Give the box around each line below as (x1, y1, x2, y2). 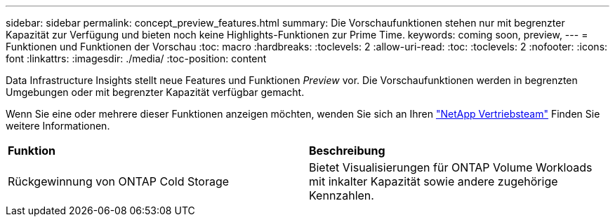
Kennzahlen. (309, 188, 374, 202)
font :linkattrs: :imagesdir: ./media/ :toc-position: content (6, 53, 267, 64)
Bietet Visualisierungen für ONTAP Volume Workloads (309, 160, 593, 174)
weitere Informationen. (6, 120, 110, 132)
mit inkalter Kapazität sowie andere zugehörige (309, 174, 558, 188)
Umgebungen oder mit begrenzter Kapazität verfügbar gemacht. (6, 86, 305, 98)
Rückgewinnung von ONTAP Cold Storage (8, 174, 230, 188)
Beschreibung (309, 144, 385, 158)
